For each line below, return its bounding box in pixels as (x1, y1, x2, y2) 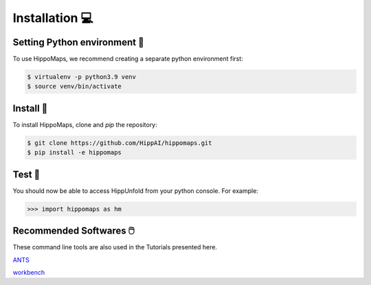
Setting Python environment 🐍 (12, 36, 144, 48)
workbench (12, 269, 45, 277)
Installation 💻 (12, 10, 93, 25)
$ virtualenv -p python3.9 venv (27, 73, 137, 81)
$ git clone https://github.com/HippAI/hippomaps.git (27, 139, 212, 147)
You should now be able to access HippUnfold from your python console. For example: (12, 186, 259, 195)
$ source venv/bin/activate (27, 82, 122, 91)
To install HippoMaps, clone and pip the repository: (12, 120, 157, 128)
